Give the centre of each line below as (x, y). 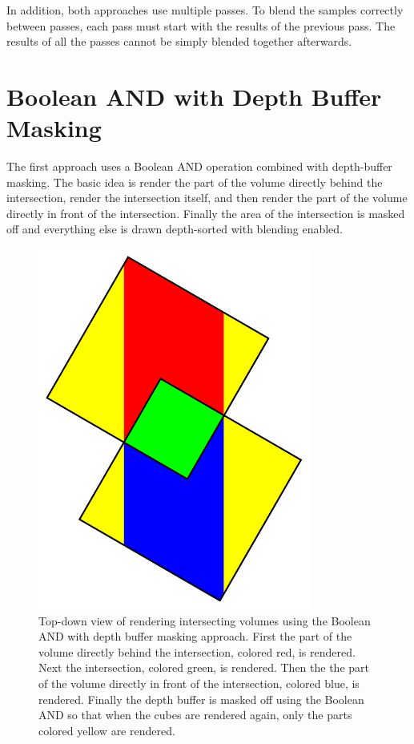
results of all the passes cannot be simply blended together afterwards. (179, 41)
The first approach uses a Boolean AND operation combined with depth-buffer (199, 166)
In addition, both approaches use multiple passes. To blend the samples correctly (205, 10)
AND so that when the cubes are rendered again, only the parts (195, 715)
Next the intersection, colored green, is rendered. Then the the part (204, 667)
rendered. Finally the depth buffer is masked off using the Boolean (201, 699)
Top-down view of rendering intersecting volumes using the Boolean (205, 620)
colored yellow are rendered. (107, 730)
